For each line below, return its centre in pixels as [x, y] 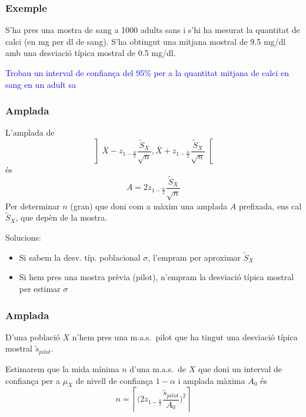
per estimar [40, 289]
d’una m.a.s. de [158, 368]
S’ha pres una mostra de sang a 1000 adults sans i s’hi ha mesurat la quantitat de [153, 30]
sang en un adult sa [41, 84]
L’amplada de [30, 132]
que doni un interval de [240, 368]
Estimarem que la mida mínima [62, 368]
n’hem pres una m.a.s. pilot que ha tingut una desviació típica [185, 336]
